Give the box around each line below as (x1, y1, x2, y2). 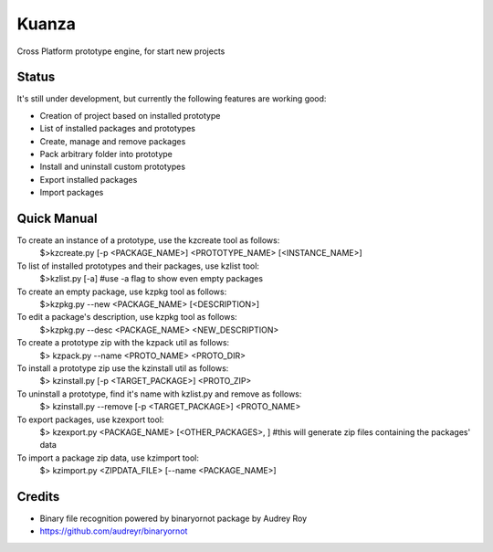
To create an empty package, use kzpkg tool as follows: (16, 286, 227, 297)
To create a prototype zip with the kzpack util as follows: (16, 337, 230, 348)
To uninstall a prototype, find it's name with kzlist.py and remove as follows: (16, 388, 302, 399)
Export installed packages (39, 174, 138, 185)
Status (16, 69, 56, 85)
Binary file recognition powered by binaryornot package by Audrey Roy (39, 513, 308, 525)
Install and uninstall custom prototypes (39, 161, 186, 173)
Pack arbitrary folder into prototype (39, 149, 173, 160)
